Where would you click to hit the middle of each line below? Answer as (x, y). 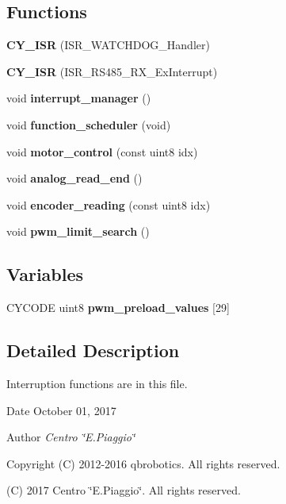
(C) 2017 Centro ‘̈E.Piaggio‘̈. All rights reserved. (124, 490)
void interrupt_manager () (79, 98)
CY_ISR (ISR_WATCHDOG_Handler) (108, 45)
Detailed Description (93, 350)
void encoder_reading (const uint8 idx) (109, 204)
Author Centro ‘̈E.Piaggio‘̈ (71, 437)
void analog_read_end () (74, 178)
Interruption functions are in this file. (97, 383)
